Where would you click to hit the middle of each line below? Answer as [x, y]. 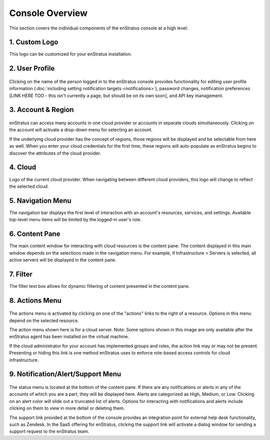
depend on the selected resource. [44, 320]
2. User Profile [32, 68]
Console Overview [48, 13]
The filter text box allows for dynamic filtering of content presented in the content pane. [99, 286]
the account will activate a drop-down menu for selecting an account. [81, 130]
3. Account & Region [42, 110]
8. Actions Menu [35, 300]
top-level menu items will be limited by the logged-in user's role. [75, 220]
